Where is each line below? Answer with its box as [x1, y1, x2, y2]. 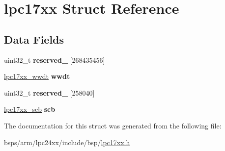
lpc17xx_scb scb [4, 104, 56, 114]
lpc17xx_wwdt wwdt [4, 71, 70, 81]
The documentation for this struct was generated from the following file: [4, 120, 222, 130]
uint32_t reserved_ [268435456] [4, 54, 105, 65]
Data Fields [4, 31, 64, 47]
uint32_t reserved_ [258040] [4, 87, 95, 98]
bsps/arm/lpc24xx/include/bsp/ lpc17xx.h [4, 137, 130, 147]
